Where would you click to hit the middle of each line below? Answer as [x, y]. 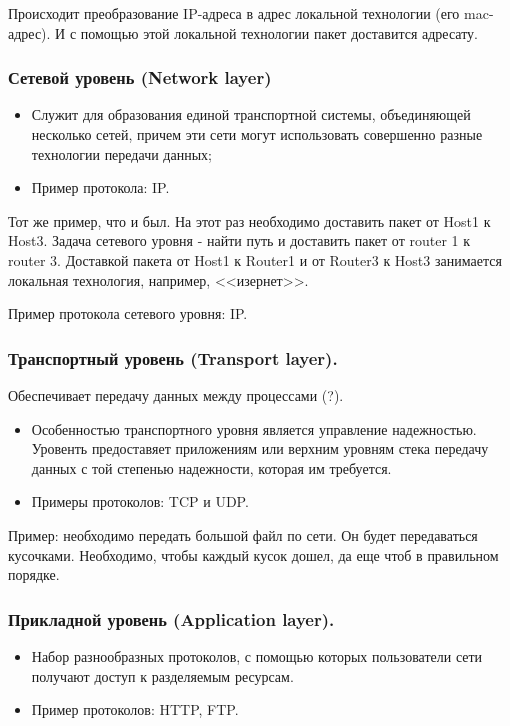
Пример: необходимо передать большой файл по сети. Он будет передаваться [243, 534]
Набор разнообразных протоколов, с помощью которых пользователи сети [257, 655]
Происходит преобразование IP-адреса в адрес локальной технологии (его [234, 13]
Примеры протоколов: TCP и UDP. [140, 501]
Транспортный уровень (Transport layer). [173, 357]
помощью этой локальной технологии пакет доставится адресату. [279, 32]
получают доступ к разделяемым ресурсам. [162, 675]
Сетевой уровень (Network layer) [140, 77]
